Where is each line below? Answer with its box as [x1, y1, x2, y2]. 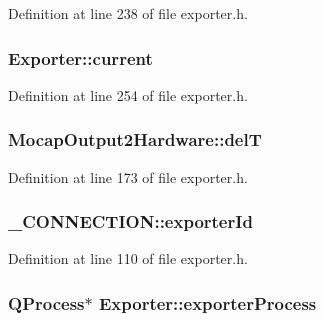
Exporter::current [8, 45, 153, 70]
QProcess [8, 290, 85, 315]
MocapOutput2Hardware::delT [8, 127, 262, 152]
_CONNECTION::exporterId [8, 209, 253, 234]
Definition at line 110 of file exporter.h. [8, 248, 248, 269]
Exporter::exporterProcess [98, 290, 317, 315]
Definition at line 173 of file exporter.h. [8, 166, 248, 187]
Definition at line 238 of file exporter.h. [8, 3, 248, 23]
